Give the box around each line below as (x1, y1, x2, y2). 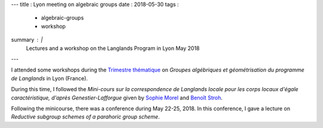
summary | (11, 36, 43, 43)
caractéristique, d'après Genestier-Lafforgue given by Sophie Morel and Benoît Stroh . (11, 94, 223, 101)
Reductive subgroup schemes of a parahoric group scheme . (11, 113, 160, 120)
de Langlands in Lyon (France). (11, 74, 88, 82)
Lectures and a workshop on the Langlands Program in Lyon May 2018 (26, 45, 200, 52)
